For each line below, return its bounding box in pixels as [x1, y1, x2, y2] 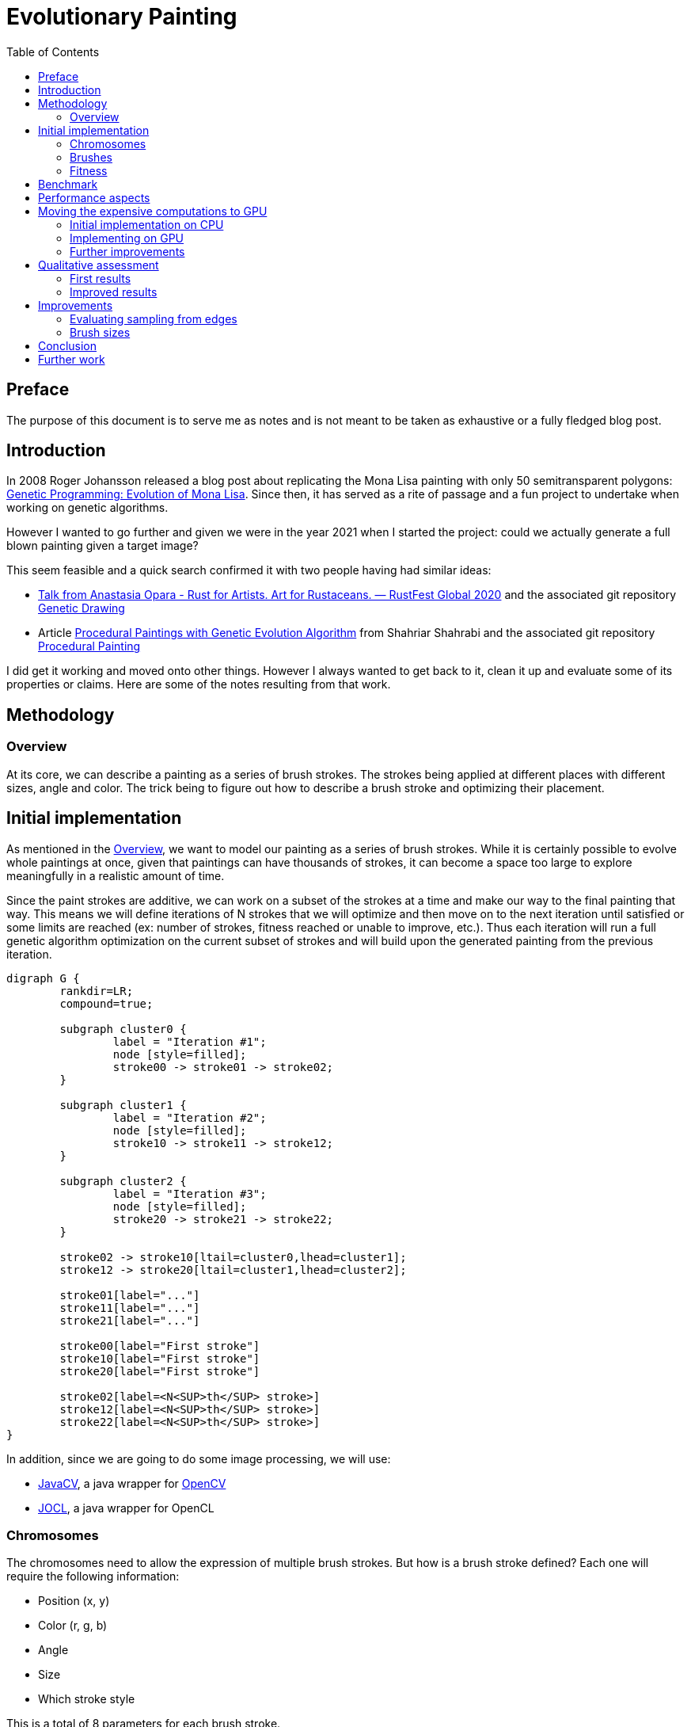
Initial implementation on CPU [70, 217, 224, 231]
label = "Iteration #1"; [112, 1035, 267, 1048]
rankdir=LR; [59, 984, 134, 997]
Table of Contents [6, 44, 100, 59]
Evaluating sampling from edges [70, 311, 237, 326]
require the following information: [6, 1569, 180, 1584]
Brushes [70, 150, 112, 164]
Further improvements [70, 244, 185, 258]
